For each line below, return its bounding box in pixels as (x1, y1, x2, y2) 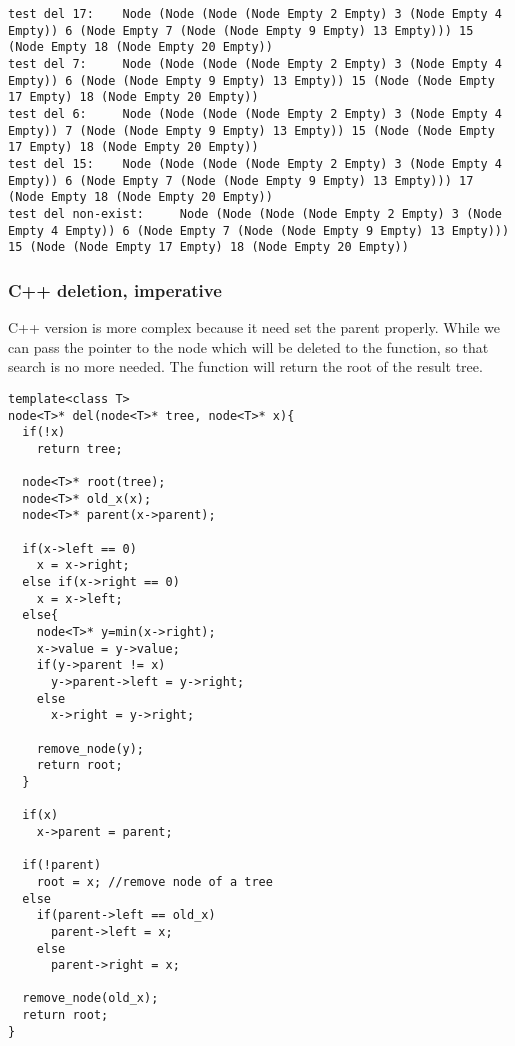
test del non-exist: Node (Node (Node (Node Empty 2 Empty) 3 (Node (8, 206, 502, 221)
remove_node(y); (36, 741, 145, 756)
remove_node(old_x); (22, 991, 159, 1006)
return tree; (36, 441, 123, 456)
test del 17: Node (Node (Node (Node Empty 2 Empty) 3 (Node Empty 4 (8, 7, 502, 21)
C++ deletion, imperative (8, 277, 222, 302)
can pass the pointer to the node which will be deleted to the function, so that (8, 336, 489, 357)
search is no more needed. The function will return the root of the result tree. (8, 356, 483, 377)
